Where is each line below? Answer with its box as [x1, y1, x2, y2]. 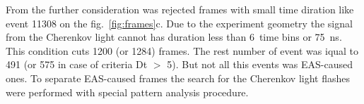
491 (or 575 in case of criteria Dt [6, 57, 148, 72]
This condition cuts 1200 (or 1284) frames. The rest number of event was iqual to [6, 43, 359, 58]
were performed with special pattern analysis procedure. [6, 84, 249, 99]
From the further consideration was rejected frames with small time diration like [6, 2, 354, 16]
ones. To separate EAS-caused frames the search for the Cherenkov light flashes [6, 70, 350, 85]
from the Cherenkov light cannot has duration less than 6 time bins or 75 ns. [6, 30, 342, 44]
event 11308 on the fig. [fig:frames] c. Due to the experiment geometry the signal [6, 15, 353, 30]
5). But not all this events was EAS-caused [167, 57, 353, 72]
